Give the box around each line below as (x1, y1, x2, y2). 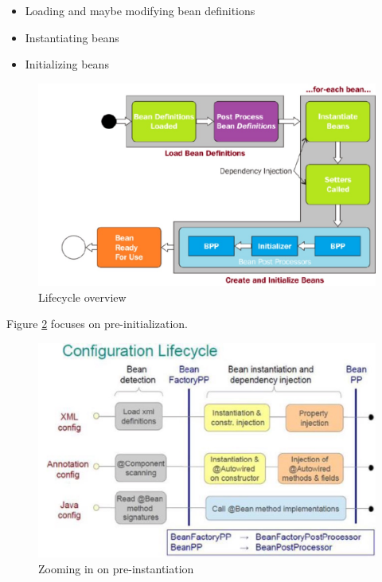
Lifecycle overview (38, 288, 127, 305)
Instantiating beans (25, 29, 119, 45)
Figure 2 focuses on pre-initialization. (6, 315, 188, 332)
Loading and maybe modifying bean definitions (25, 2, 255, 18)
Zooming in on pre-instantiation (38, 560, 194, 576)
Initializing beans (25, 56, 109, 72)
